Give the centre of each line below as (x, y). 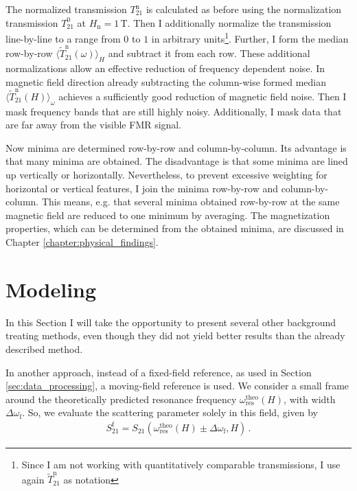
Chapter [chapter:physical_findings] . (82, 242)
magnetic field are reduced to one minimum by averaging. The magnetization (168, 215)
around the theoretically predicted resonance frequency (121, 399)
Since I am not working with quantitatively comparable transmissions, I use (181, 464)
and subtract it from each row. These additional (209, 53)
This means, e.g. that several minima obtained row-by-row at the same (191, 202)
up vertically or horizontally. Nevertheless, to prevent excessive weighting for (166, 175)
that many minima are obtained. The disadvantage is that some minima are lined (177, 161)
